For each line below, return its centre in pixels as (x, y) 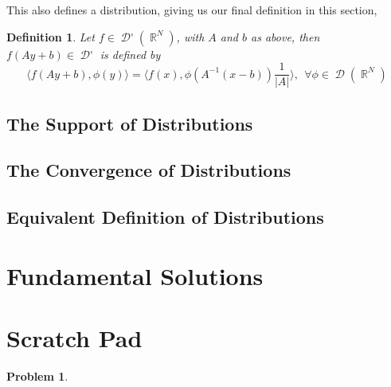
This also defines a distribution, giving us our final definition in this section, (192, 10)
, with (190, 36)
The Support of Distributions (130, 123)
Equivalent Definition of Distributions (165, 217)
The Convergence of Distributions (149, 170)
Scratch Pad (74, 338)
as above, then (285, 36)
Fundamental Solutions (135, 275)
